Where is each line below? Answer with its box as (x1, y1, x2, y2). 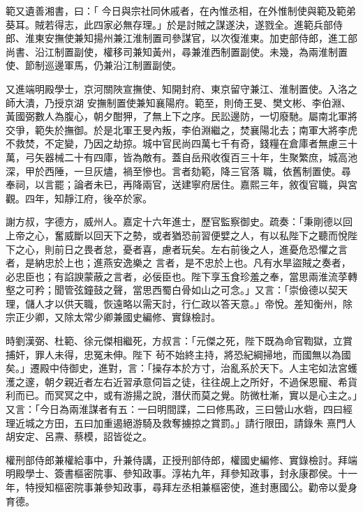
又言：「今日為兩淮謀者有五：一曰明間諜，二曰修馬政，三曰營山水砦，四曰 (6, 402, 343, 416)
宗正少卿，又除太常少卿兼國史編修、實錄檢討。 (6, 310, 221, 324)
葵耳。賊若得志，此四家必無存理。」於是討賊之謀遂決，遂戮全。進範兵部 (6, 17, 333, 31)
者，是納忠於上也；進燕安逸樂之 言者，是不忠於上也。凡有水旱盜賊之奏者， (6, 255, 351, 270)
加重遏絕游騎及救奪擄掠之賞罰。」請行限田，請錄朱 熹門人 (93, 415, 356, 430)
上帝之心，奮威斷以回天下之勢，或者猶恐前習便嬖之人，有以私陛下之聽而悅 (6, 227, 348, 242)
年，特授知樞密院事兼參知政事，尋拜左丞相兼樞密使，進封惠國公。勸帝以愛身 (6, 480, 357, 494)
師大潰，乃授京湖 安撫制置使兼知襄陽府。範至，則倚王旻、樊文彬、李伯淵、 (6, 95, 351, 110)
